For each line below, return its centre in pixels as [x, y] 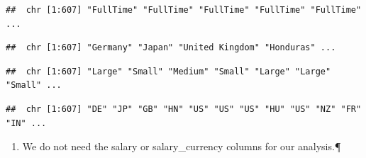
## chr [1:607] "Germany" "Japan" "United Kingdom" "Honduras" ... [171, 48]
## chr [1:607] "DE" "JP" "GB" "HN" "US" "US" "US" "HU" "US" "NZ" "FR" [184, 109]
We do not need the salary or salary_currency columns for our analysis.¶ [182, 146]
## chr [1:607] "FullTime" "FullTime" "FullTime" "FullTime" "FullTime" [184, 10]
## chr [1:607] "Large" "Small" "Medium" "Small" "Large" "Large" [168, 71]
